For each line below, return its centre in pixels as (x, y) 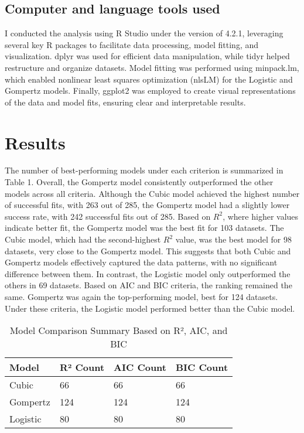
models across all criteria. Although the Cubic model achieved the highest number (152, 193)
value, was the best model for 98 (233, 239)
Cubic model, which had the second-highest (83, 239)
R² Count (82, 367)
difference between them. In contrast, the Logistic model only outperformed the (148, 273)
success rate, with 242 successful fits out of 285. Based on (108, 216)
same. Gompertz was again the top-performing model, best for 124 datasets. (141, 297)
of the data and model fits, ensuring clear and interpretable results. (125, 102)
